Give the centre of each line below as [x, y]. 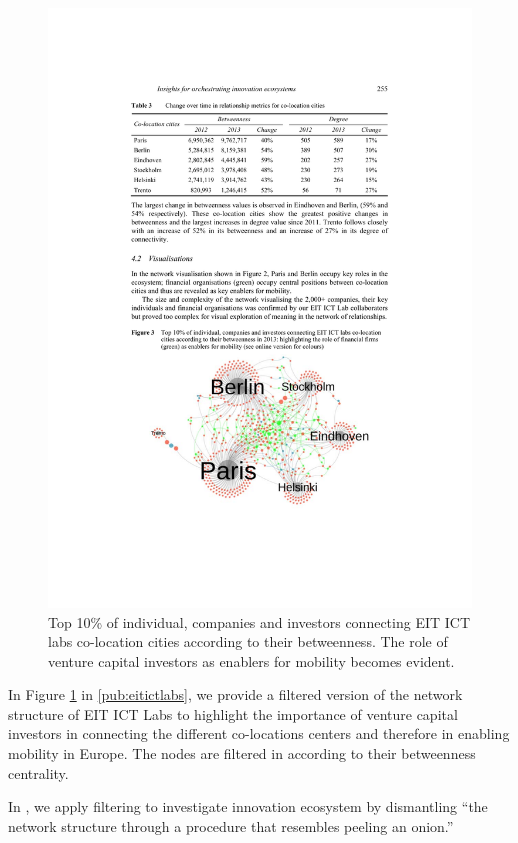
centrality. [38, 772]
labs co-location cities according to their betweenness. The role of [248, 641]
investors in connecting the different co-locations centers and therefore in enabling [259, 733]
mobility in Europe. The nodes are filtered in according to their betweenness [242, 753]
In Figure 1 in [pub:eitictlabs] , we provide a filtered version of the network [235, 694]
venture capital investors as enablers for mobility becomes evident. [251, 660]
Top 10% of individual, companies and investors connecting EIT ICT [259, 621]
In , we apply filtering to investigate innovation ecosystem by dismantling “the [248, 806]
